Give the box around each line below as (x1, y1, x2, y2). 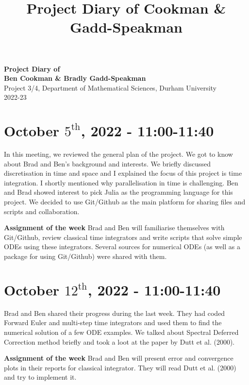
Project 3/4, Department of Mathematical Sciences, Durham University (4, 82, 217, 92)
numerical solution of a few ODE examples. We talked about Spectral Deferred (4, 327, 239, 337)
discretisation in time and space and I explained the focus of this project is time (4, 168, 242, 178)
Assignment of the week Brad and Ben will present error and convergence (4, 353, 233, 363)
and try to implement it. (4, 372, 77, 382)
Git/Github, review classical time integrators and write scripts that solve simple (4, 232, 242, 242)
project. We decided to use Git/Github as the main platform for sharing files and (4, 197, 246, 207)
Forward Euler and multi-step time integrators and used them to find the (4, 317, 222, 328)
